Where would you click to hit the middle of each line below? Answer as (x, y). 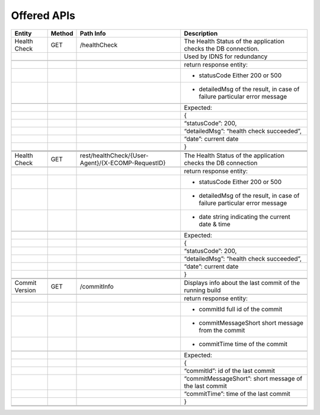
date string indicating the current (244, 217)
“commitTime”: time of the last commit (237, 394)
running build (202, 290)
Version (25, 290)
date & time (215, 224)
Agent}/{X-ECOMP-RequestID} (123, 163)
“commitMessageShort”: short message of (243, 378)
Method (62, 33)
